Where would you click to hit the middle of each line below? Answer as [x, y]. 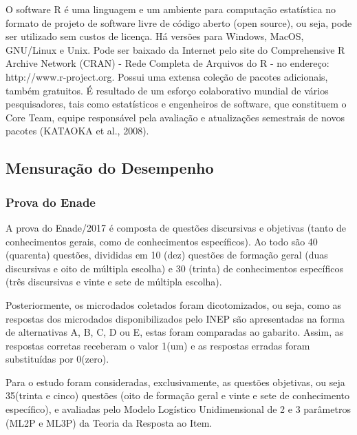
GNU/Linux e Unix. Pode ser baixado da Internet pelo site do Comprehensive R [175, 49]
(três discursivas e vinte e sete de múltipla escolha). [114, 282]
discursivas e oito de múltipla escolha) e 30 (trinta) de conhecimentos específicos [174, 268]
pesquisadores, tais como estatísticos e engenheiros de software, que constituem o [176, 104]
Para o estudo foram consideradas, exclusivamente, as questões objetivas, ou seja [175, 382]
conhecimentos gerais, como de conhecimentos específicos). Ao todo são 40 [162, 241]
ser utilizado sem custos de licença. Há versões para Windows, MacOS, [155, 36]
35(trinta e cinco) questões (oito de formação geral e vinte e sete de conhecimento [177, 395]
